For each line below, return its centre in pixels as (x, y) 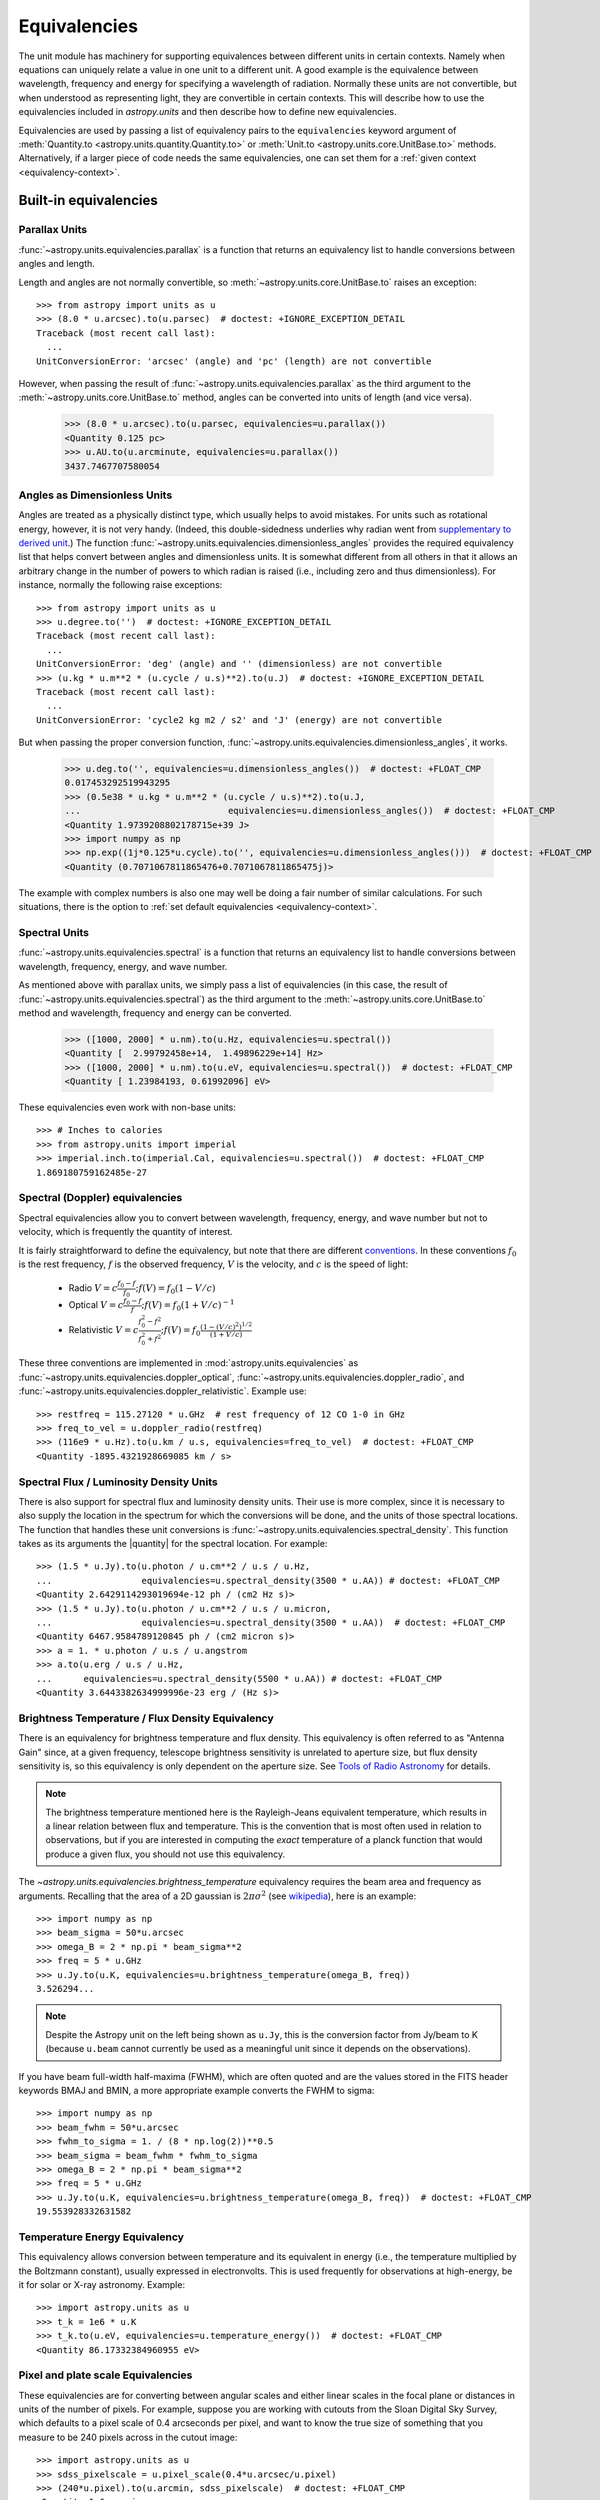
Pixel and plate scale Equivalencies (105, 2375)
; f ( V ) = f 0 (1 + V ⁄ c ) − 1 (188, 1305)
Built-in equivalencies (88, 200)
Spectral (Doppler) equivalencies (100, 1198)
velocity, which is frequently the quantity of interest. (126, 1232)
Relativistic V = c (103, 1330)
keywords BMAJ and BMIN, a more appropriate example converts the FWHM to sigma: (196, 2090)
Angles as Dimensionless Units (95, 495)
